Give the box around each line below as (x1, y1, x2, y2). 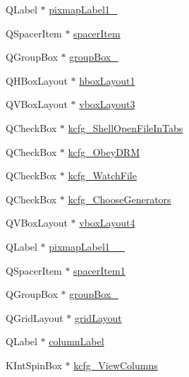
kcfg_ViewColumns (73, 357, 158, 372)
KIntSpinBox (6, 357, 62, 372)
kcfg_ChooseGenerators (68, 191, 171, 206)
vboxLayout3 (79, 97, 135, 112)
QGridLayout (6, 310, 63, 325)
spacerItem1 (73, 263, 126, 277)
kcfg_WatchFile (68, 168, 137, 183)
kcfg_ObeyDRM (68, 144, 140, 159)
